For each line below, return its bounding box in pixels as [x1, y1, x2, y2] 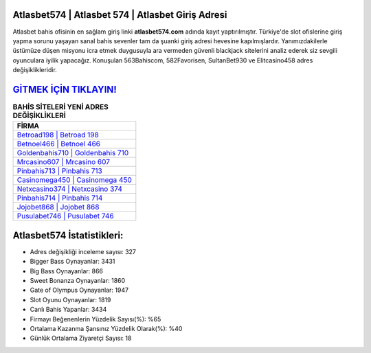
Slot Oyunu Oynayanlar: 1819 [30, 295, 111, 304]
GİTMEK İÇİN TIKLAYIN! [12, 83, 117, 95]
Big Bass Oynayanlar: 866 [30, 266, 103, 275]
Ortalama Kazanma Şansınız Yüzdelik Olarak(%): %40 [30, 325, 183, 332]
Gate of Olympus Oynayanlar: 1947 [30, 286, 129, 295]
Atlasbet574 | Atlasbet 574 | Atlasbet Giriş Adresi [12, 9, 227, 21]
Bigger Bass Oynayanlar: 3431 [30, 258, 115, 266]
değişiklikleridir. [12, 66, 58, 74]
